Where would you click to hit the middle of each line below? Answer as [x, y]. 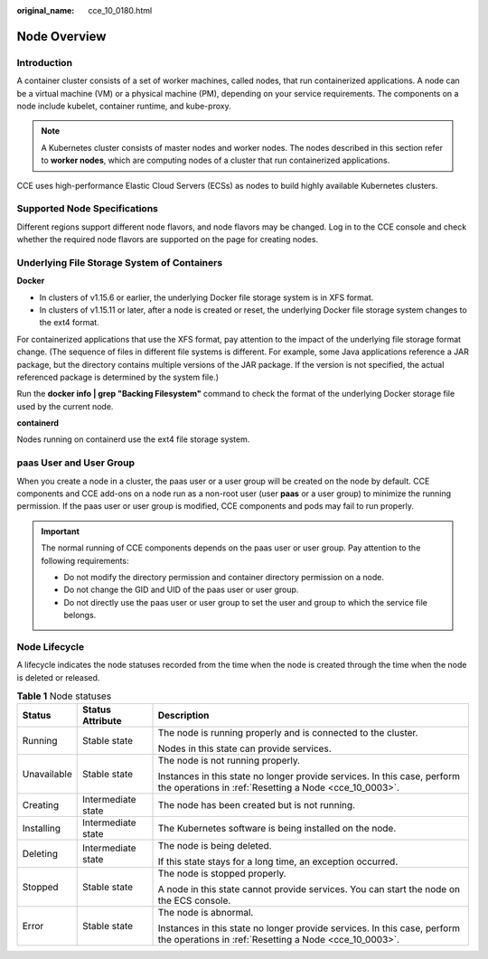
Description [183, 716]
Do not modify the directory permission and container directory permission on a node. [224, 577]
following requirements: [85, 560]
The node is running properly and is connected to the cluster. [288, 733]
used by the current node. [65, 406]
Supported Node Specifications [87, 209]
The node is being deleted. [215, 846]
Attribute [102, 721]
